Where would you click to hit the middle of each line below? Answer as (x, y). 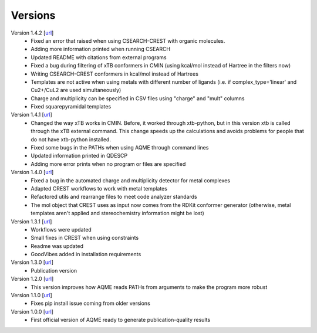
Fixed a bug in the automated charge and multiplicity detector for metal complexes (130, 180)
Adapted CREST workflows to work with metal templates (99, 188)
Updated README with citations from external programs (99, 57)
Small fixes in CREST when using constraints (85, 238)
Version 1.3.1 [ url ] (31, 221)
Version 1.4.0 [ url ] (32, 172)
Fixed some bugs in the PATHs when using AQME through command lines (120, 148)
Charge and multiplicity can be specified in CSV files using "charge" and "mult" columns (138, 98)
